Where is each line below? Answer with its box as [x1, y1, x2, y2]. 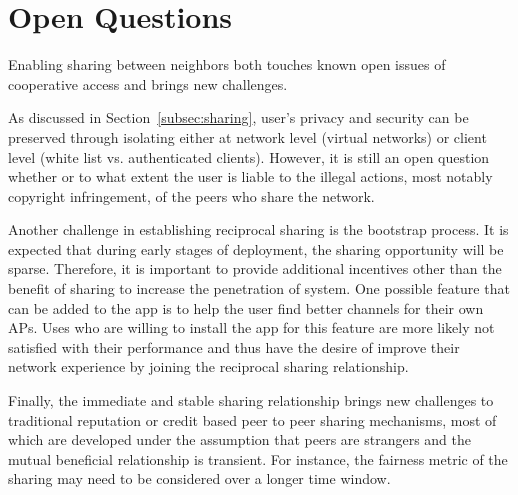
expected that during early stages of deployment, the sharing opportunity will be [8, 238, 504, 259]
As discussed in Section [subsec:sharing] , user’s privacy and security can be [8, 107, 469, 128]
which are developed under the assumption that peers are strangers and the [8, 429, 472, 450]
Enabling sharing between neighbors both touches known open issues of [8, 54, 446, 75]
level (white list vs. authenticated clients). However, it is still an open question [8, 146, 490, 167]
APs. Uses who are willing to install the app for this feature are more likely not [8, 317, 495, 338]
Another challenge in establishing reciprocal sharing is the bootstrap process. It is [8, 219, 509, 240]
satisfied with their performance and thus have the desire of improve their [8, 336, 460, 357]
